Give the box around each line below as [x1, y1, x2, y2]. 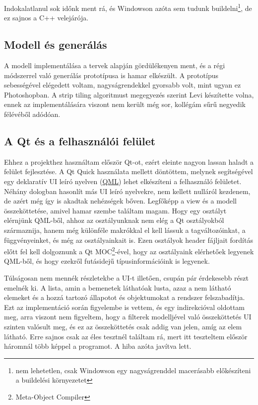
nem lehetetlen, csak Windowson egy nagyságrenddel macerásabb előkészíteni [15, 365, 251, 375]
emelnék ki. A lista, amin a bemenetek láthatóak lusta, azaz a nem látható [4, 282, 231, 293]
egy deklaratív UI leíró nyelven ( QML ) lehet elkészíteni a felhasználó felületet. [4, 176, 242, 186]
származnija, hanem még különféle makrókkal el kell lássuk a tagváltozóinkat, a [4, 224, 246, 235]
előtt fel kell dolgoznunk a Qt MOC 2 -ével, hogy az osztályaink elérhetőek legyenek [4, 245, 254, 256]
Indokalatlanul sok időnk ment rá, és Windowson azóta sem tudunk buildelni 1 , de [4, 1, 252, 13]
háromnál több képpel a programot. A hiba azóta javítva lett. [4, 341, 192, 351]
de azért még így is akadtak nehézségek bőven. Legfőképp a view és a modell [4, 196, 237, 206]
